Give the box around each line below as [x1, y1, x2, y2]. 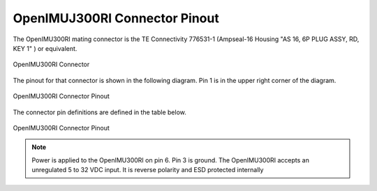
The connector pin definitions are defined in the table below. [13, 108, 186, 116]
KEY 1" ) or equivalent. [13, 44, 77, 52]
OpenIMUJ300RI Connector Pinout [13, 10, 219, 26]
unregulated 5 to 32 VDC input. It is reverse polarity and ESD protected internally [31, 166, 264, 174]
